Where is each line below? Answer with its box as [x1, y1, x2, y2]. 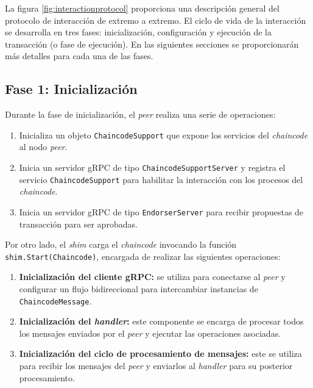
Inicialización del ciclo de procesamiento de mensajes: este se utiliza [19, 347, 302, 360]
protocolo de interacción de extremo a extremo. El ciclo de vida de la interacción [5, 13, 306, 26]
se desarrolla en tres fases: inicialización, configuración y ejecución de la [5, 26, 272, 38]
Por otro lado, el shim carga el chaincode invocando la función [5, 238, 237, 251]
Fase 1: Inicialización [5, 79, 138, 98]
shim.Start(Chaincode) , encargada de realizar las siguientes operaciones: [5, 250, 281, 262]
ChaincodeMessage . [19, 294, 92, 307]
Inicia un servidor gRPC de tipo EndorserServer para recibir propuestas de [19, 205, 304, 218]
